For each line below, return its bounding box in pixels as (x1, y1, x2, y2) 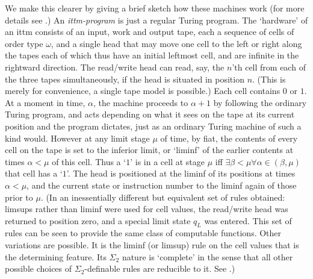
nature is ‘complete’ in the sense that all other (122, 250, 293, 263)
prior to (5, 190, 33, 203)
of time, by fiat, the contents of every (160, 131, 298, 144)
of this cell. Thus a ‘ (52, 155, 126, 168)
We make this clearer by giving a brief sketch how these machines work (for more (5, 2, 305, 14)
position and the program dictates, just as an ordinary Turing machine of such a (5, 119, 302, 132)
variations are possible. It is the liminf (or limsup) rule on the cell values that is (5, 239, 299, 251)
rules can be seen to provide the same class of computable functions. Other (5, 227, 282, 239)
